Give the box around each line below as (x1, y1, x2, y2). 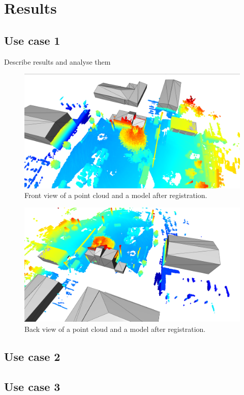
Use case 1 (4, 32, 60, 48)
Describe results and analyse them (4, 56, 111, 67)
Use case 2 (4, 349, 60, 364)
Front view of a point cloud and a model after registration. (24, 190, 207, 201)
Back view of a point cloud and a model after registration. (24, 324, 206, 334)
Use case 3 (4, 378, 60, 394)
